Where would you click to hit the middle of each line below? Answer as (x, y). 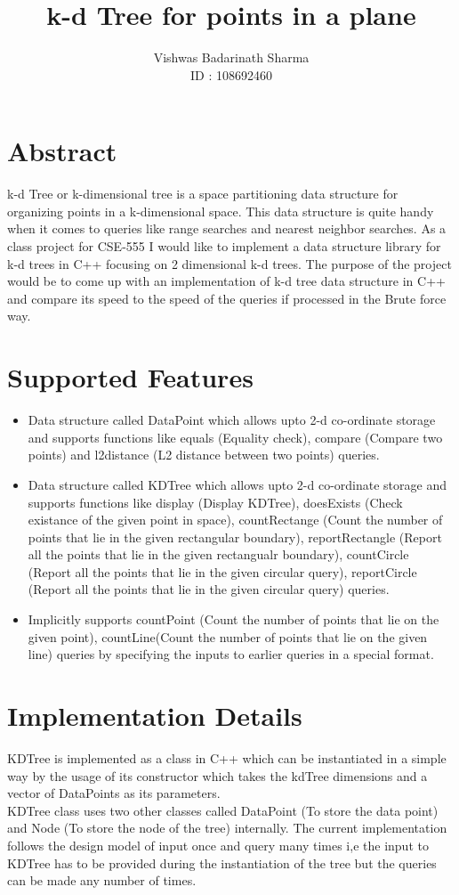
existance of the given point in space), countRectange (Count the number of (235, 520)
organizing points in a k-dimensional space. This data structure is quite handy (221, 211)
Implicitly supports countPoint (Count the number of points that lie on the (234, 619)
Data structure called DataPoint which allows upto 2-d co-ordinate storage (232, 420)
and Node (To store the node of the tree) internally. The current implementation (227, 828)
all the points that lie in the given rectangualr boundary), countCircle (218, 554)
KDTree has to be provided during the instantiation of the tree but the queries (222, 862)
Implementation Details (155, 716)
